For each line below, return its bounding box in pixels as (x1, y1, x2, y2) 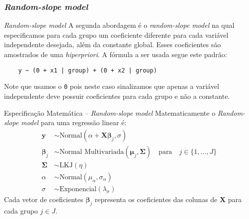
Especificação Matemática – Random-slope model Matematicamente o (4, 107, 216, 118)
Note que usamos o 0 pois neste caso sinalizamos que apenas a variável (4, 81, 219, 91)
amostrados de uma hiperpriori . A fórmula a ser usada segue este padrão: (4, 49, 227, 59)
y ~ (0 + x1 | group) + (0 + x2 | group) (18, 67, 157, 74)
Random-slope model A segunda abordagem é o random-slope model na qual (4, 20, 235, 30)
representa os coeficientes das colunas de (94, 194, 218, 204)
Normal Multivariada (59, 148, 124, 155)
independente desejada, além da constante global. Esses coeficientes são (4, 39, 221, 50)
